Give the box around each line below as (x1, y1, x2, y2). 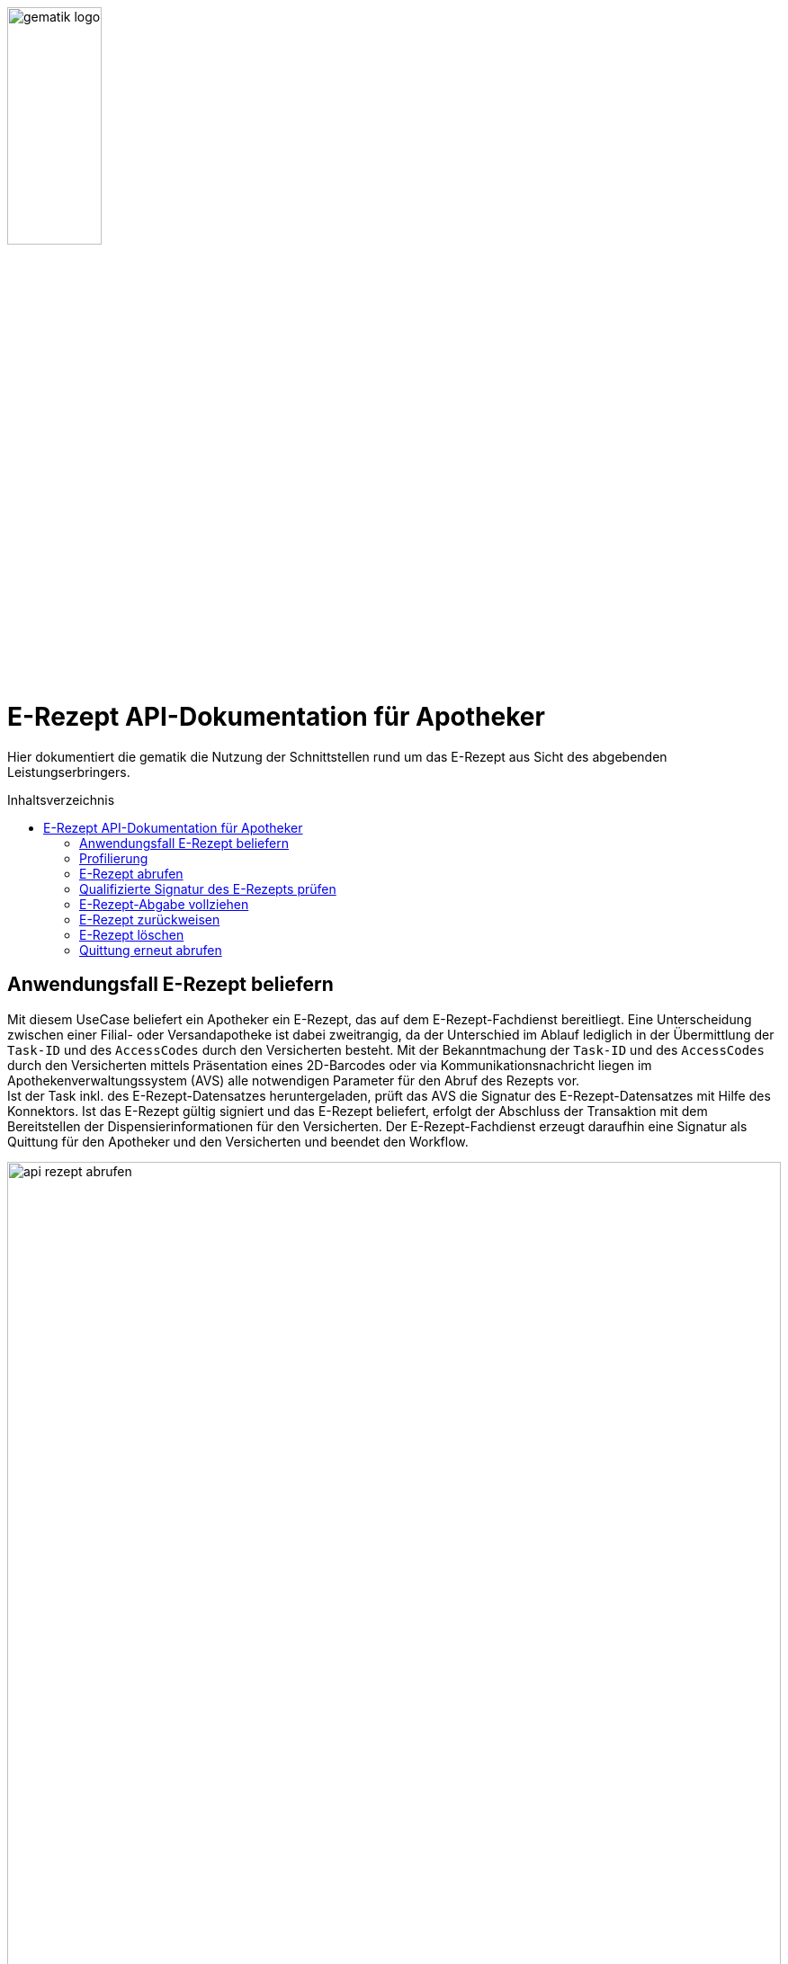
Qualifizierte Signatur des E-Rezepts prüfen (79, 880, 336, 897)
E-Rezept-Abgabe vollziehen (79, 896, 249, 912)
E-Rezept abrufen (79, 865, 184, 881)
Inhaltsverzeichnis (7, 791, 115, 808)
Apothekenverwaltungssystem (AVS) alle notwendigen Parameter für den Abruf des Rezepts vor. (7, 1072, 580, 1088)
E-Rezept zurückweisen (79, 911, 220, 927)
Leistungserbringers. (7, 763, 130, 780)
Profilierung (79, 850, 148, 866)
